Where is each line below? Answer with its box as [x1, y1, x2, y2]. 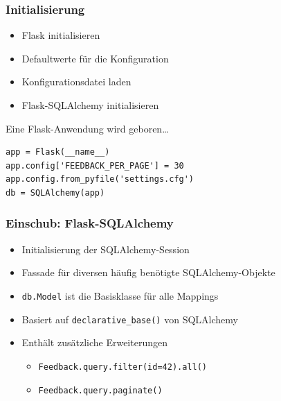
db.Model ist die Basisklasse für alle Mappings [21, 288, 219, 302]
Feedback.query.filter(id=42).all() [38, 361, 207, 372]
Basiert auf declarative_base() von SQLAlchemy [21, 312, 238, 326]
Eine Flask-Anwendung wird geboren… [6, 121, 169, 135]
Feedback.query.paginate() [38, 385, 163, 395]
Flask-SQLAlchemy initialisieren [21, 98, 159, 112]
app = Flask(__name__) [6, 147, 110, 157]
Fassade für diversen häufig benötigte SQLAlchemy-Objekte [21, 265, 275, 280]
